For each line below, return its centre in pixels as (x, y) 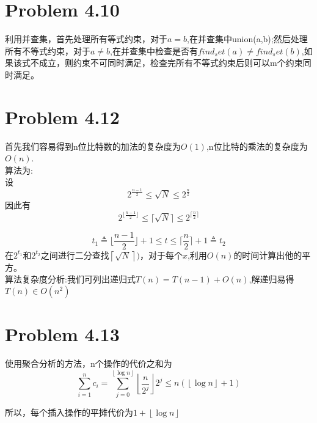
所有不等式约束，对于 (48, 50)
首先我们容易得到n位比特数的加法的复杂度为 (93, 146)
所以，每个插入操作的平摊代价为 (69, 412)
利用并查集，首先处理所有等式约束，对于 (86, 39)
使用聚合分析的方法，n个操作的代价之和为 (89, 363)
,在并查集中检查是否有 (154, 50)
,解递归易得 (271, 279)
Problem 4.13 (62, 334)
